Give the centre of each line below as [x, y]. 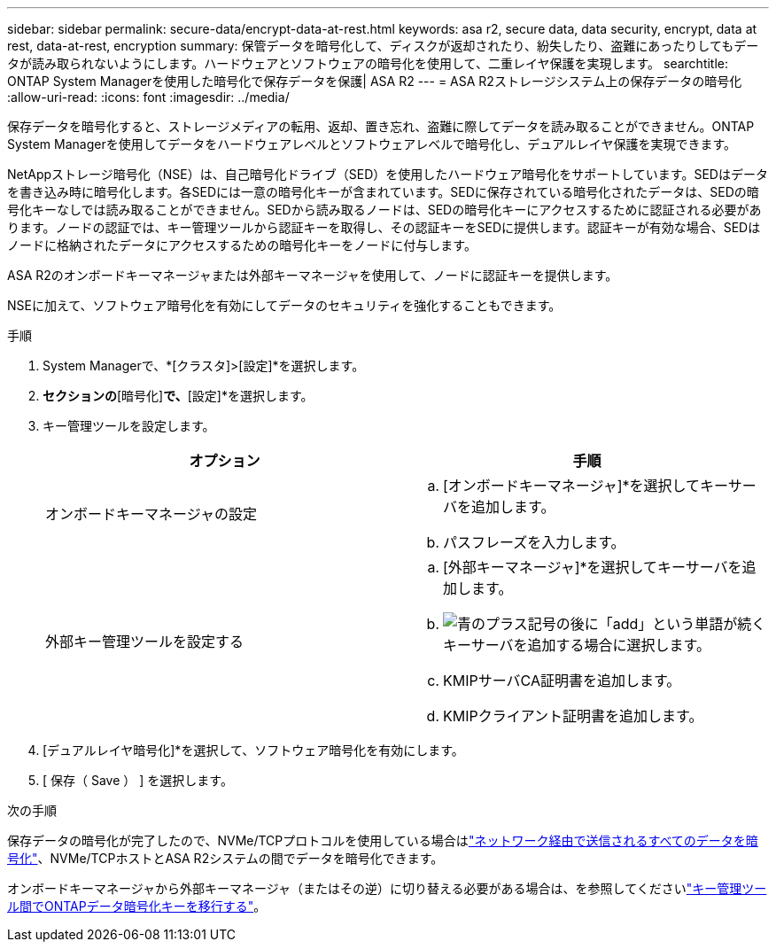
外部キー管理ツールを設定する [145, 642]
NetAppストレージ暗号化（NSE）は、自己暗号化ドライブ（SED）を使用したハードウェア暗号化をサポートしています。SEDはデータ [388, 174]
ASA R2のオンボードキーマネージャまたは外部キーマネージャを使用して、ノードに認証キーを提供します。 [313, 275]
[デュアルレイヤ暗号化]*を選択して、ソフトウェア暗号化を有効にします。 [253, 750]
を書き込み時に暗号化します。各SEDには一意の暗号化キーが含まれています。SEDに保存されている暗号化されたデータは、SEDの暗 [383, 192]
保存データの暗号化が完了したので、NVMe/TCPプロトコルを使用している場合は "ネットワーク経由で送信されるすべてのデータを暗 [383, 840]
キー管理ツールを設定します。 [129, 426]
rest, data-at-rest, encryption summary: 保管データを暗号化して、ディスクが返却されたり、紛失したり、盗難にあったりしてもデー [383, 46]
